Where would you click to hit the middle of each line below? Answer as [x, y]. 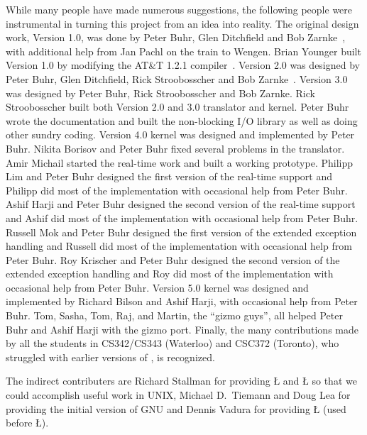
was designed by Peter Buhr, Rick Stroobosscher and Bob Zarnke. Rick [160, 93]
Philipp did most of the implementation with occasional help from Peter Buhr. [177, 190]
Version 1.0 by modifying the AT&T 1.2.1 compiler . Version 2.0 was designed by [183, 65]
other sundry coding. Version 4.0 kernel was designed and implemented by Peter [180, 134]
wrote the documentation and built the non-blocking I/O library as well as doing [182, 120]
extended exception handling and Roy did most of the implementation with [170, 274]
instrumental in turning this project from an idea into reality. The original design [182, 23]
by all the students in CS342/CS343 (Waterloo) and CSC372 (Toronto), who [172, 343]
